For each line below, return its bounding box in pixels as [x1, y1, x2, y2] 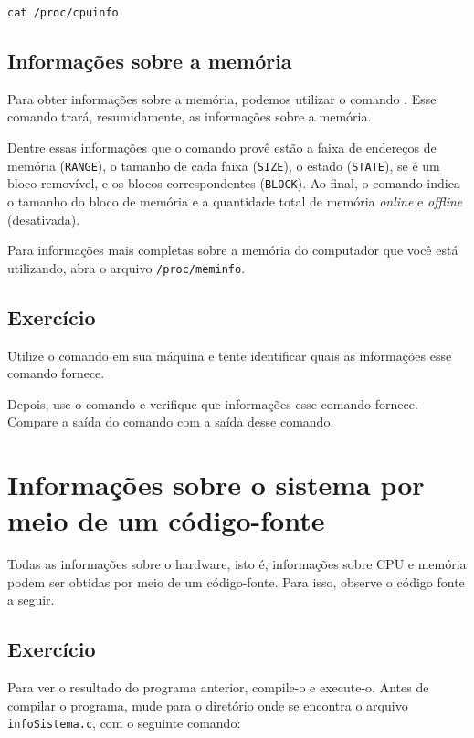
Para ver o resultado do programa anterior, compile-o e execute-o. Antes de [7, 678, 429, 697]
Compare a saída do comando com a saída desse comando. [7, 412, 334, 431]
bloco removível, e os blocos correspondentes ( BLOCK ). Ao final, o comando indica [7, 174, 460, 193]
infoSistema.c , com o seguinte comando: [7, 713, 241, 733]
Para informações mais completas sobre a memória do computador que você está [7, 240, 458, 259]
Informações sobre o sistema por [7, 466, 425, 503]
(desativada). [7, 209, 80, 228]
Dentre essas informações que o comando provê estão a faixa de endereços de [7, 138, 437, 157]
